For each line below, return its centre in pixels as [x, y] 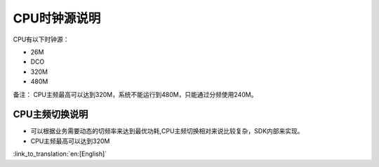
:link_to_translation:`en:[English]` [60, 154]
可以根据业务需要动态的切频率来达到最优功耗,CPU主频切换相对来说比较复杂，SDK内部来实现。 [167, 131]
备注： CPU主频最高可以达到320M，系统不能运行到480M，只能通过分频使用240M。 [135, 94]
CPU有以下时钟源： [41, 39]
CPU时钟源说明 [57, 18]
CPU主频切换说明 [51, 115]
